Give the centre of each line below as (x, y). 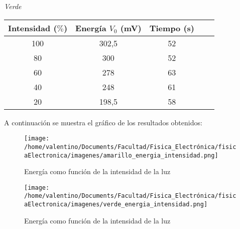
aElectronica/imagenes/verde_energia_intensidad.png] (116, 205)
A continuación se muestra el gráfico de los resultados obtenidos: (103, 122)
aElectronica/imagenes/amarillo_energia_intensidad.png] (121, 155)
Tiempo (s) (172, 28)
